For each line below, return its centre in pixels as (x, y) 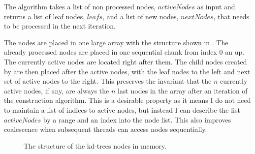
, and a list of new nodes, (141, 16)
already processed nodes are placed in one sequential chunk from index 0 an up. (124, 52)
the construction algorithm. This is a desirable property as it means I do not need (127, 100)
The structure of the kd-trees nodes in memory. (95, 145)
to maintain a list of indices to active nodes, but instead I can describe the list (122, 109)
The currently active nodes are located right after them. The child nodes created (126, 61)
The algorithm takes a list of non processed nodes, (80, 6)
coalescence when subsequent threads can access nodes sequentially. (106, 129)
